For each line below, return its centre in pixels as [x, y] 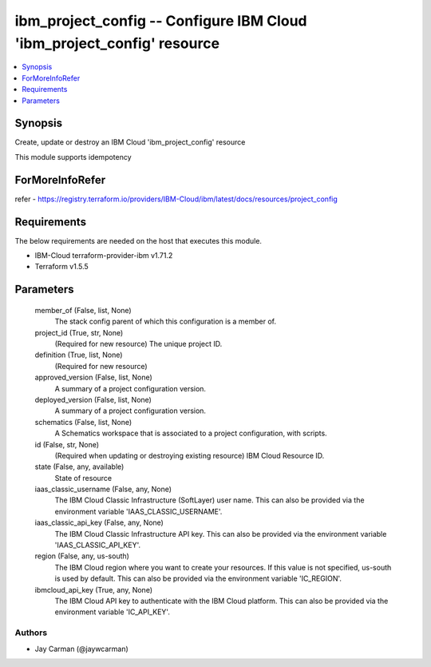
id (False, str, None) [67, 444]
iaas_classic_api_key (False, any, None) [99, 522]
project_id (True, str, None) [79, 332]
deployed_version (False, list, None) [93, 399]
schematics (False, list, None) [83, 422]
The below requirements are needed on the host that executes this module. [138, 240]
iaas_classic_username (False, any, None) [103, 489]
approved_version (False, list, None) [94, 377]
